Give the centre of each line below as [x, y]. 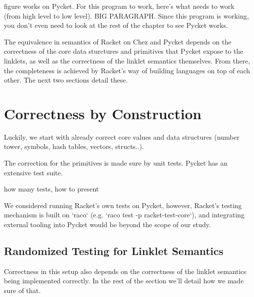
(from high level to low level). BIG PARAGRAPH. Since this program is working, [127, 15]
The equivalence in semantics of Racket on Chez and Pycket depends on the [118, 41]
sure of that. [22, 290]
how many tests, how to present [52, 189]
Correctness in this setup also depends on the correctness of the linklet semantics [125, 271]
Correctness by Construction [103, 113]
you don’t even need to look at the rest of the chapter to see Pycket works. [116, 25]
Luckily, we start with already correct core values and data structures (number [122, 137]
